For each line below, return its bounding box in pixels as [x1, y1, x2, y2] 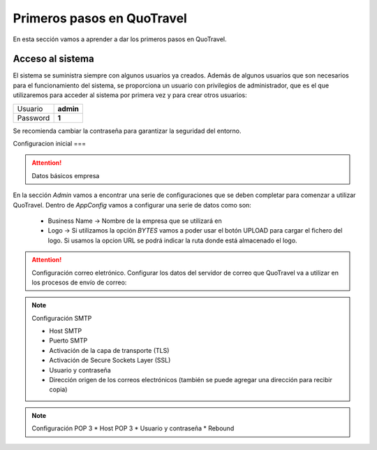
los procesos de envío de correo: [31, 278, 127, 286]
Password [17, 112, 50, 122]
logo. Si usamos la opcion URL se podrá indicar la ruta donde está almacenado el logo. [47, 236, 297, 245]
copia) [49, 385, 68, 394]
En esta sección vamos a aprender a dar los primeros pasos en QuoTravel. [13, 35, 227, 43]
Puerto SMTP [49, 336, 88, 345]
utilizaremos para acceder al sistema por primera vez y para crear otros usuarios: [13, 91, 247, 99]
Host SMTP [49, 327, 82, 335]
